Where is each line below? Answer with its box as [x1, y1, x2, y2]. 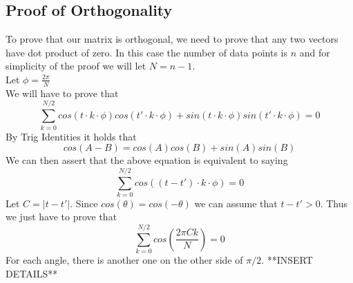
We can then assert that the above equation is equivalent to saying [6, 153, 288, 167]
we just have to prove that [6, 209, 117, 224]
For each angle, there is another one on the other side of [6, 253, 243, 267]
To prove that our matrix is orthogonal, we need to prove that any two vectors [6, 32, 338, 46]
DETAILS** [6, 266, 58, 280]
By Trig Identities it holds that [6, 129, 137, 143]
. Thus [320, 196, 348, 210]
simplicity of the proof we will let [6, 59, 146, 73]
